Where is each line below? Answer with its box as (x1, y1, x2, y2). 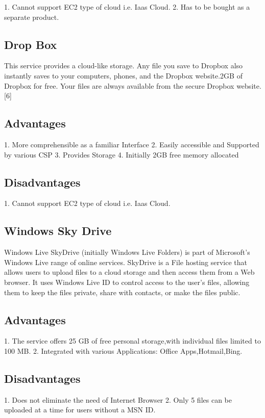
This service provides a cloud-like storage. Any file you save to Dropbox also (4, 60, 243, 71)
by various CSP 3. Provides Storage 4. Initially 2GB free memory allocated (4, 149, 239, 160)
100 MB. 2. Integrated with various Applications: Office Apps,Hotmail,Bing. (4, 345, 243, 356)
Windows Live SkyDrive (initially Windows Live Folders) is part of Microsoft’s (4, 247, 250, 257)
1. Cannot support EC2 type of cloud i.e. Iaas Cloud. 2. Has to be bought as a (4, 2, 250, 12)
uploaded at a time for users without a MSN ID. (4, 404, 156, 415)
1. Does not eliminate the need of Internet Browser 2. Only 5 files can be (4, 394, 232, 405)
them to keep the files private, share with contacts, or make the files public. (4, 286, 240, 297)
